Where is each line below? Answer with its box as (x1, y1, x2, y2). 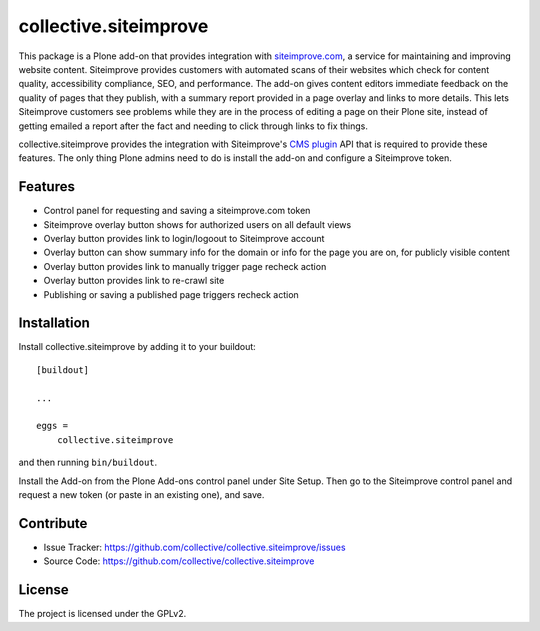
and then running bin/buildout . (18, 456, 158, 469)
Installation (18, 315, 90, 332)
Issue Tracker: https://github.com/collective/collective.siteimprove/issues (43, 541, 346, 553)
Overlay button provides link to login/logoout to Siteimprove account (43, 232, 325, 244)
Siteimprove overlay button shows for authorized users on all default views (43, 218, 352, 230)
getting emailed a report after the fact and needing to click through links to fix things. (18, 120, 369, 132)
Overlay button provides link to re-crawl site (43, 275, 225, 287)
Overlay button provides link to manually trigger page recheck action (43, 260, 327, 272)
